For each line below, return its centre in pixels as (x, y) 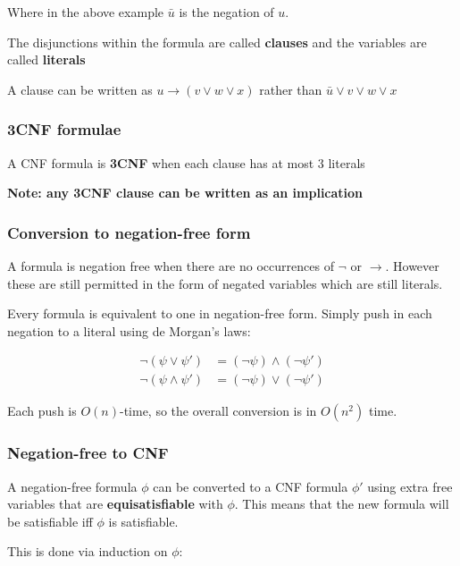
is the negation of (226, 12)
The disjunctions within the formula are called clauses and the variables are (217, 42)
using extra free (410, 486)
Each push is (42, 411)
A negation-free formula (72, 486)
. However (412, 266)
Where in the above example (86, 12)
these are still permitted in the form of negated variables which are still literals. (225, 283)
